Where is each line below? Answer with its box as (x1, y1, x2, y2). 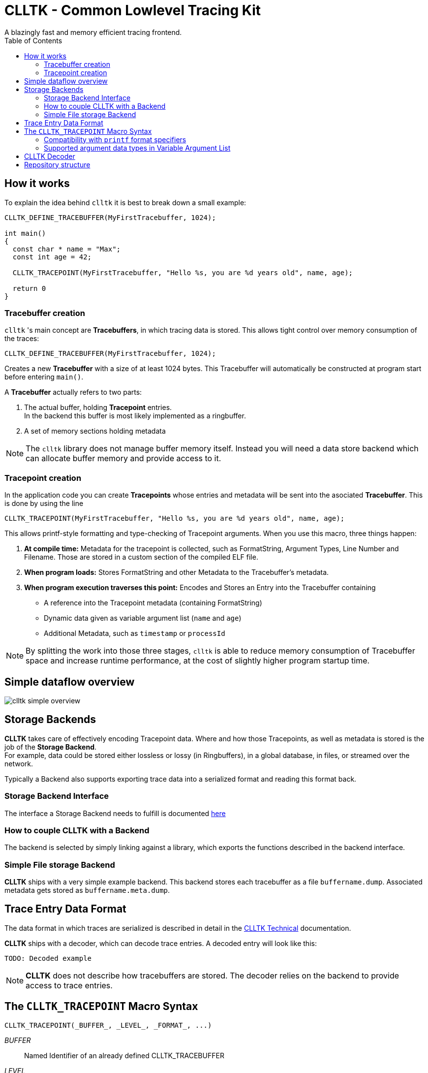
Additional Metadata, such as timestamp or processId (44, 629, 225, 638)
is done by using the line (4, 499, 84, 508)
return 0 (12, 284, 46, 292)
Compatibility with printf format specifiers (44, 135, 186, 144)
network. (4, 759, 33, 768)
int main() (4, 229, 46, 237)
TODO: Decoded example (4, 954, 92, 962)
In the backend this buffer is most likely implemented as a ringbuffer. (24, 411, 246, 420)
